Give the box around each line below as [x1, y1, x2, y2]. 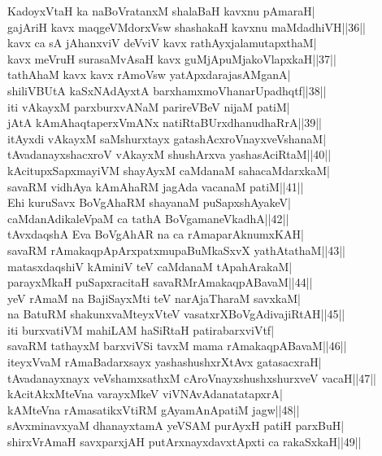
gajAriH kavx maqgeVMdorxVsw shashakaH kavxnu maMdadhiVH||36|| [7, 18, 366, 35]
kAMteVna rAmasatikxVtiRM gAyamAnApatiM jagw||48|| [7, 401, 300, 418]
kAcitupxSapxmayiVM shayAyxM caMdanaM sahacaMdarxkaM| [7, 161, 330, 178]
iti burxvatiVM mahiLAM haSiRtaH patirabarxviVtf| [7, 321, 275, 338]
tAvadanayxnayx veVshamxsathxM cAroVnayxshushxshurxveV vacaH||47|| [7, 369, 376, 386]
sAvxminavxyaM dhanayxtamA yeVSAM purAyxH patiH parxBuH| [7, 417, 345, 434]
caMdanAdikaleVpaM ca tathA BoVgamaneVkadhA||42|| [7, 209, 289, 226]
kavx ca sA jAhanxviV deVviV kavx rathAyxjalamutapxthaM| [7, 34, 317, 51]
